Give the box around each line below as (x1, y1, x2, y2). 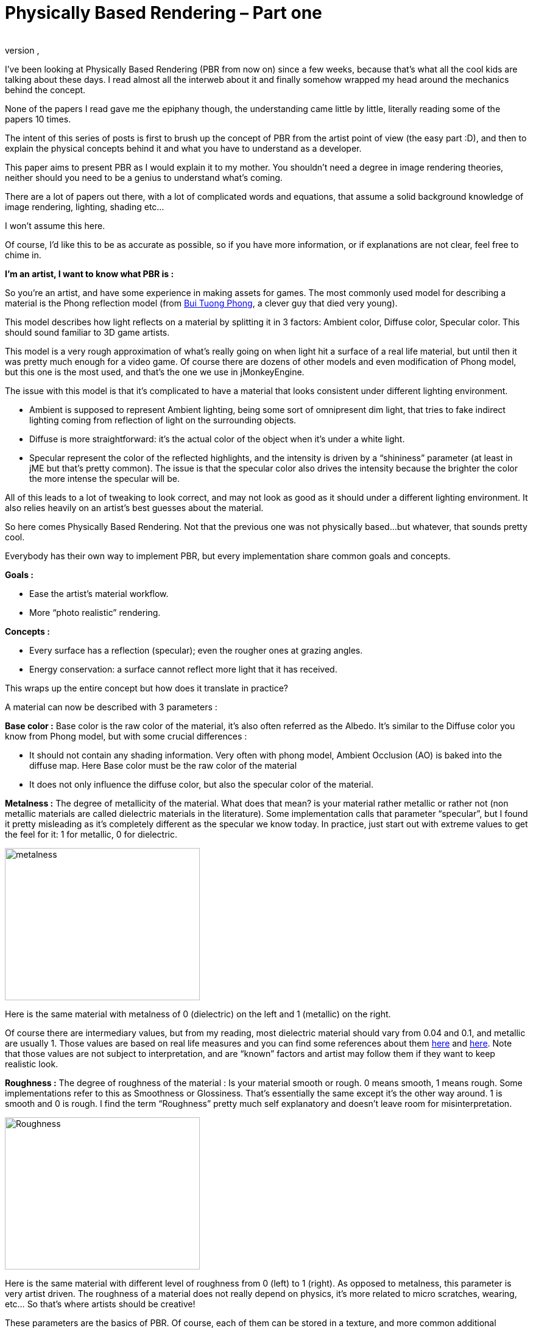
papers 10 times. (5, 113, 71, 124)
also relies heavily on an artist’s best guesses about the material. (5, 502, 264, 513)
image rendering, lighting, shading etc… (5, 201, 164, 212)
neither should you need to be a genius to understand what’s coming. (5, 172, 283, 183)
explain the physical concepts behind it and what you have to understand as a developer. (5, 143, 362, 154)
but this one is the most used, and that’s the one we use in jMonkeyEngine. (5, 366, 305, 377)
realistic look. (5, 1058, 58, 1069)
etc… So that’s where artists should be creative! (5, 1298, 196, 1309)
